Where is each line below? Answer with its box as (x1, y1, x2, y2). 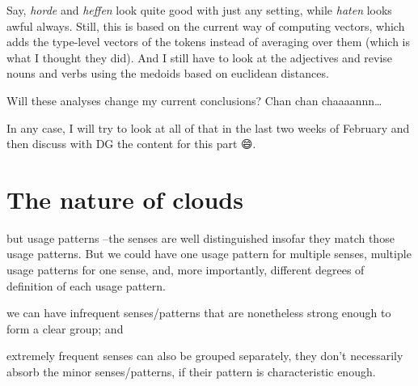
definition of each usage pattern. (6, 277, 166, 294)
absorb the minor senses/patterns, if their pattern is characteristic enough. (6, 363, 376, 380)
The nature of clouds (6, 182, 243, 215)
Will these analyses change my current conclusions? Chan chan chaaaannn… (6, 91, 382, 108)
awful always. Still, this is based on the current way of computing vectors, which (6, 17, 405, 34)
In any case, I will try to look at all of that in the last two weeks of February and (6, 119, 410, 136)
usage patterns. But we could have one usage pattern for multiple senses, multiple (6, 245, 412, 262)
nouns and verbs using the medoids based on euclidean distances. (6, 65, 329, 82)
